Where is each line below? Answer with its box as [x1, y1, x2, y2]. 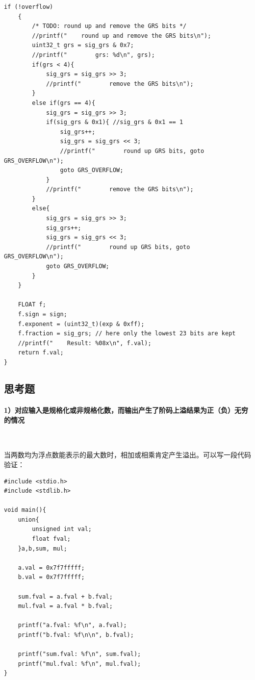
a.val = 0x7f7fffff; [18, 564, 85, 571]
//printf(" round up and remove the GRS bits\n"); [32, 32, 211, 39]
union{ [18, 516, 39, 523]
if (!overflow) [4, 3, 53, 10]
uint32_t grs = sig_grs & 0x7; [32, 42, 134, 49]
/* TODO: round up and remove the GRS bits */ [32, 23, 187, 30]
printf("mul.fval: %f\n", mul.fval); [18, 660, 141, 667]
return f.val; [18, 349, 64, 356]
